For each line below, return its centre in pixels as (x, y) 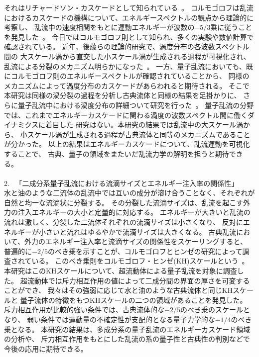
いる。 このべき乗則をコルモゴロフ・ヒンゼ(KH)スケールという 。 (140, 261)
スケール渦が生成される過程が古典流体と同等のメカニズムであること (139, 134)
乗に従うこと (231, 27)
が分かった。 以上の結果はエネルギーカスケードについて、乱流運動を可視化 (127, 144)
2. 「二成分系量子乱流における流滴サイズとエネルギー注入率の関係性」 (121, 183)
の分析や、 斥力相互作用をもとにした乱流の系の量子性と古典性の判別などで (127, 339)
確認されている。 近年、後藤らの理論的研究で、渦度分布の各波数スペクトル (127, 46)
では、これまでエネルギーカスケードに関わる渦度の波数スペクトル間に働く (126, 115)
